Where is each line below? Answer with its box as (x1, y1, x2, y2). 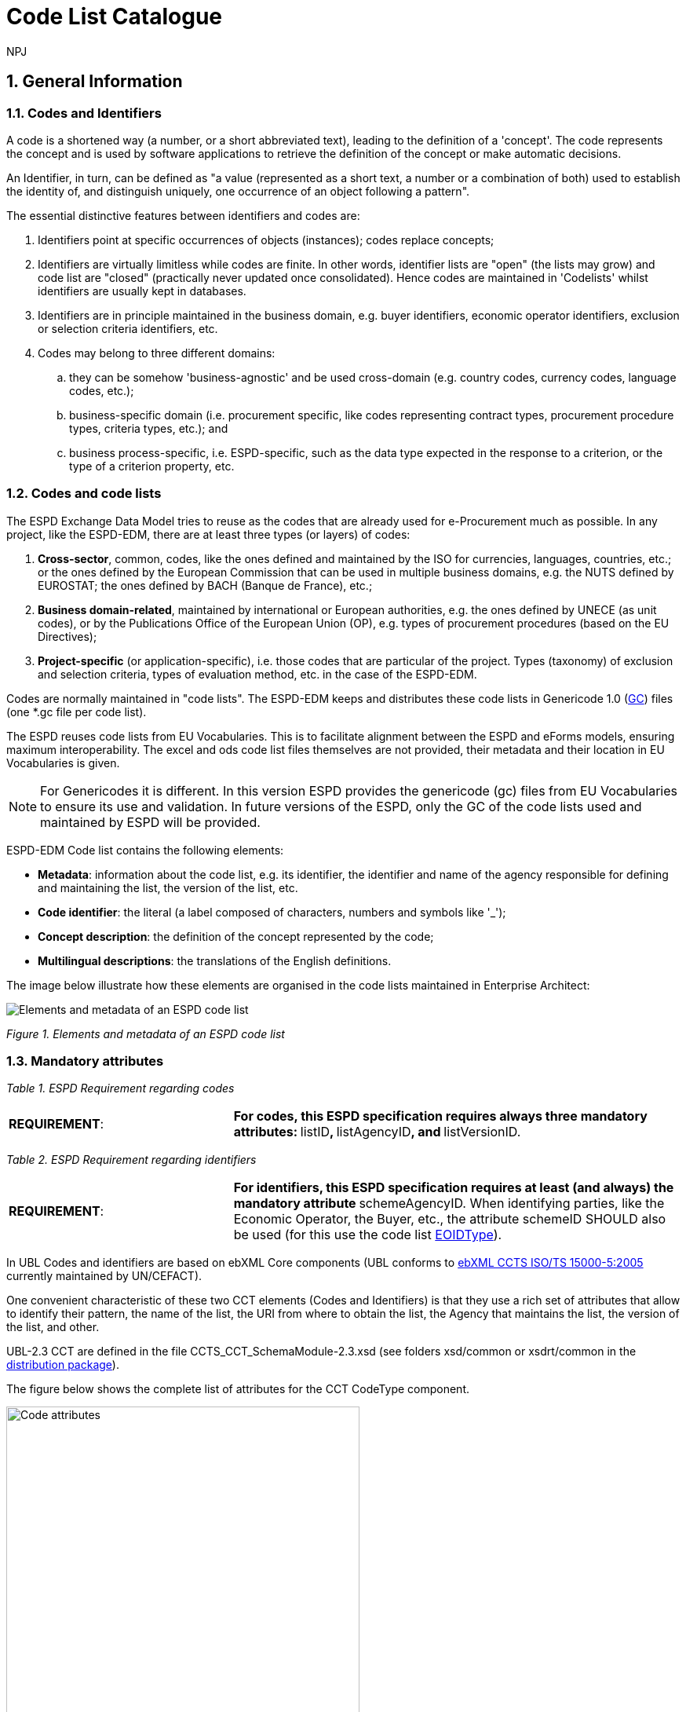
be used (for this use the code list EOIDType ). (233, 1227, 502, 1243)
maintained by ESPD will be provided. (40, 814, 261, 830)
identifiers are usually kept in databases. (38, 284, 246, 298)
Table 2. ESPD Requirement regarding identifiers (6, 1153, 257, 1167)
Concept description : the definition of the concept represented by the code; (38, 929, 434, 943)
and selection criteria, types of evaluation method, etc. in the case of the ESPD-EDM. (38, 667, 477, 681)
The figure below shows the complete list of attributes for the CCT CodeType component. (6, 1382, 469, 1396)
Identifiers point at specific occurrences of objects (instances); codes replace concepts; (38, 232, 494, 247)
